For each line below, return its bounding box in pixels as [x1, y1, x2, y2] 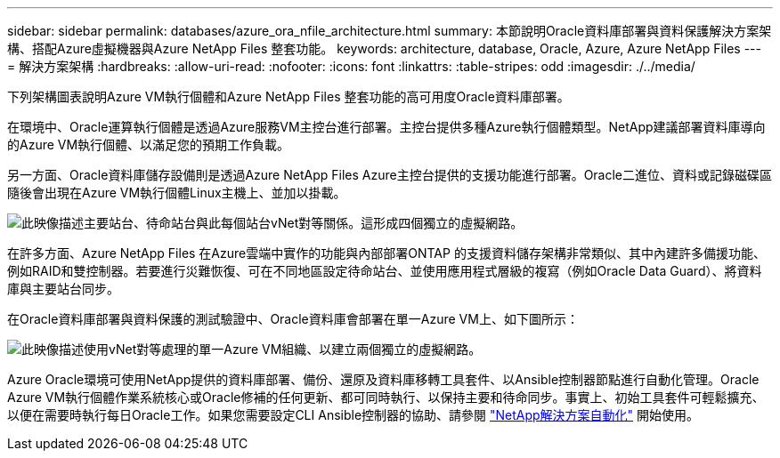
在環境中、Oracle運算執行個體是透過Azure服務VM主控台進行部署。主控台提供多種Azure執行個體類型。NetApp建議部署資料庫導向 [7, 119, 766, 134]
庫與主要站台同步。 [7, 281, 119, 296]
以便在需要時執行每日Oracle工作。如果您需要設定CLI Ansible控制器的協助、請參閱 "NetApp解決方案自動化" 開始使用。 [7, 407, 700, 422]
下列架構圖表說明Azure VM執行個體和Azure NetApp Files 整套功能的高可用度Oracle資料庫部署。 [7, 89, 570, 104]
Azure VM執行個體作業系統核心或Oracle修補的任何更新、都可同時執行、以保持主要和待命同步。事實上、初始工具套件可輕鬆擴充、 [7, 390, 765, 405]
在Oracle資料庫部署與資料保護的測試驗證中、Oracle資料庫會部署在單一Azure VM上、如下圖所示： [7, 311, 579, 326]
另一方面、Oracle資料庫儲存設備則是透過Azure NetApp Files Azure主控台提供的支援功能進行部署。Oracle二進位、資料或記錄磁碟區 [7, 167, 773, 182]
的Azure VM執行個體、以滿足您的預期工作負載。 [7, 137, 290, 152]
